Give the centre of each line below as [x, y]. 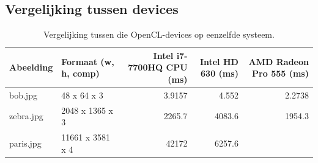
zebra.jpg [26, 116]
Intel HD [219, 61]
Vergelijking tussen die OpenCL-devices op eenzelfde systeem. [159, 34]
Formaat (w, [88, 61]
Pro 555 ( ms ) [280, 73]
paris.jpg [25, 143]
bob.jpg [23, 95]
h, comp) [80, 73]
